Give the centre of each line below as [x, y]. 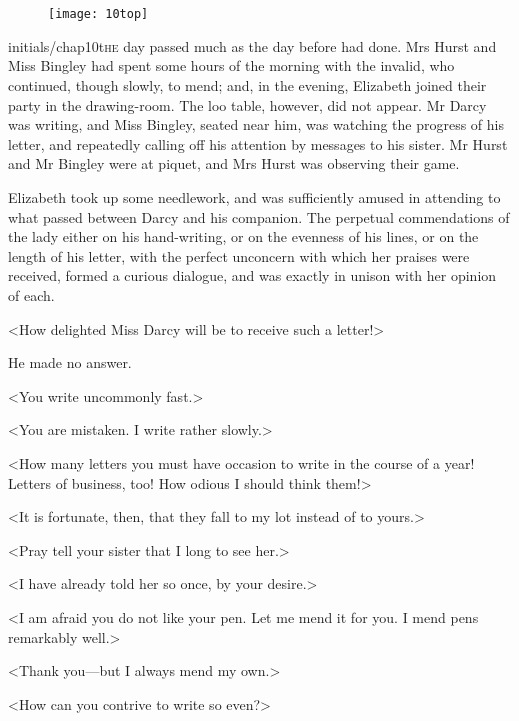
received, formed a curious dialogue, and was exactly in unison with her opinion [252, 275]
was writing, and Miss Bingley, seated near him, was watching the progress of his [256, 124]
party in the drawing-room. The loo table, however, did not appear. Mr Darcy [247, 104]
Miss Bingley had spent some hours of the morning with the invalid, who [231, 65]
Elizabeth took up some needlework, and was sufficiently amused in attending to [254, 197]
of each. [31, 294]
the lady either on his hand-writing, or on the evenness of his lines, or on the [243, 236]
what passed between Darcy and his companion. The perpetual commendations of [259, 216]
